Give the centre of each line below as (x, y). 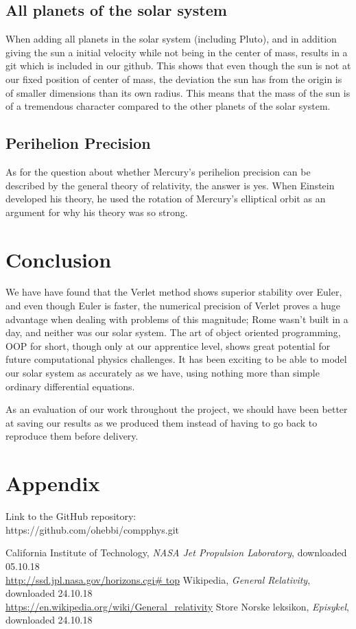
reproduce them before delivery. (72, 436)
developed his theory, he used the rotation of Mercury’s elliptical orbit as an (166, 199)
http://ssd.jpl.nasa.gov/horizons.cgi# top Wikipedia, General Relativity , (158, 579)
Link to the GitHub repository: (71, 516)
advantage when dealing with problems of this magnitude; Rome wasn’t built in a (177, 319)
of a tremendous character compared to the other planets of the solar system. (168, 106)
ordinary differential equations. (70, 386)
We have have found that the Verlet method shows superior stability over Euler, (174, 292)
